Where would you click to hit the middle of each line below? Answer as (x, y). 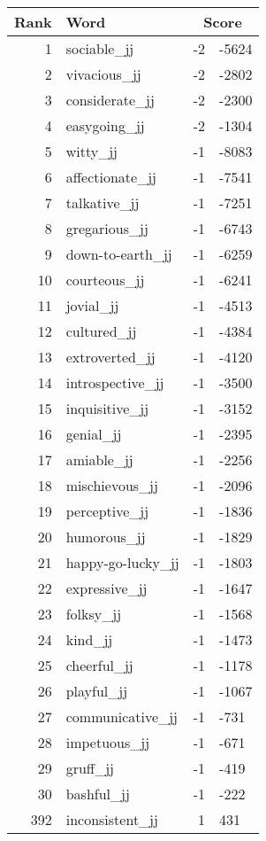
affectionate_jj (111, 177)
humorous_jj (106, 537)
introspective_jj (115, 382)
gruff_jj (90, 768)
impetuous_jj (108, 742)
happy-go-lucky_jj (122, 562)
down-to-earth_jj (119, 254)
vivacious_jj (103, 74)
